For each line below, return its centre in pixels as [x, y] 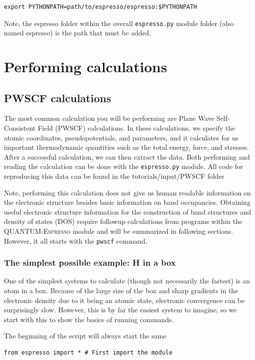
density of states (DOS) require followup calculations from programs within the [123, 221]
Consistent [20, 128]
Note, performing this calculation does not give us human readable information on [127, 192]
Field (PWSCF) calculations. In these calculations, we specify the [136, 128]
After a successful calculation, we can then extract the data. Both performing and [127, 156]
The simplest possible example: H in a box [90, 263]
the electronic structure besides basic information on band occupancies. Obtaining [127, 202]
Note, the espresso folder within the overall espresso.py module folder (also [119, 23]
